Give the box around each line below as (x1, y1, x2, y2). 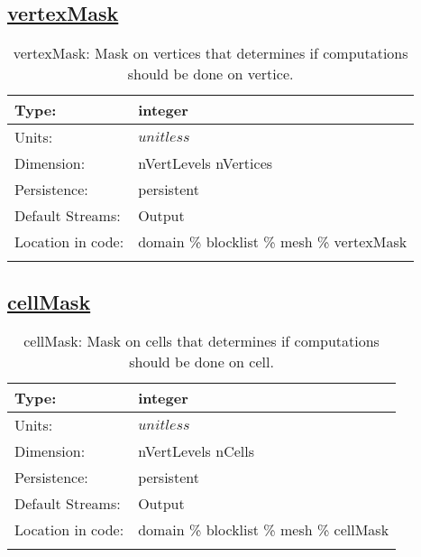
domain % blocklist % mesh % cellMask (138, 519, 389, 541)
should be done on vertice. (127, 63, 294, 85)
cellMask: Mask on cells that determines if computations (23, 330, 380, 352)
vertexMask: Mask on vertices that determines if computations (13, 42, 408, 64)
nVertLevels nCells (138, 441, 255, 462)
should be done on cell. (129, 351, 274, 373)
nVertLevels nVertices (138, 153, 273, 174)
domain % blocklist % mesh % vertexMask (138, 231, 407, 253)
